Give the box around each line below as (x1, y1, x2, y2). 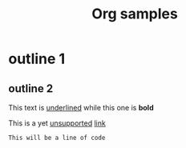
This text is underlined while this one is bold (8, 103, 154, 112)
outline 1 (8, 50, 66, 68)
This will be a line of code (8, 134, 106, 142)
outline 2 (8, 82, 54, 95)
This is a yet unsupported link (8, 118, 106, 128)
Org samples (91, 5, 178, 23)
